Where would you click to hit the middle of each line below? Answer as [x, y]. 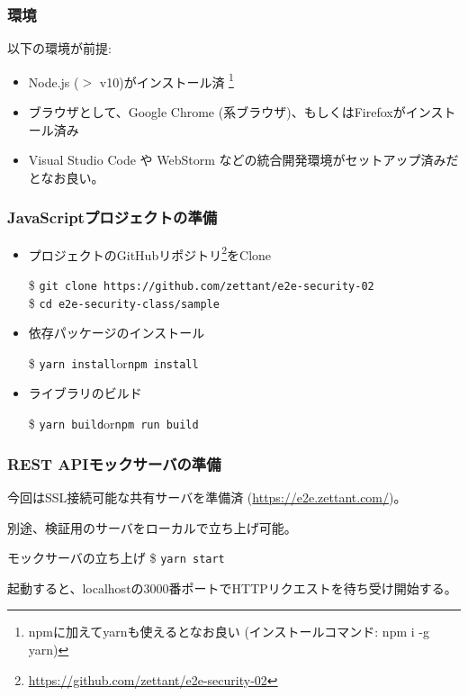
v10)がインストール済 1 [166, 80]
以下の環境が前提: [59, 48]
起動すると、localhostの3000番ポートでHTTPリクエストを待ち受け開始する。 [232, 588]
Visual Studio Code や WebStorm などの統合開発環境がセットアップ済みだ [243, 160]
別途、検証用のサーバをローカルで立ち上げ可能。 [152, 527]
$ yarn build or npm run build [113, 424]
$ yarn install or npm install [113, 362]
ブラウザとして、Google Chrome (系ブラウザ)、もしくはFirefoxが [217, 112]
